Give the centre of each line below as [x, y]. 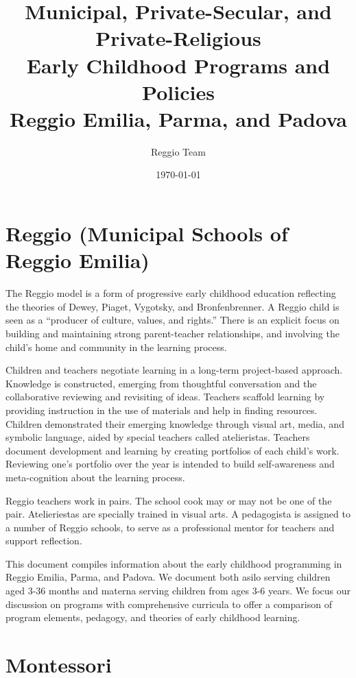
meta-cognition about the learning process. [95, 477]
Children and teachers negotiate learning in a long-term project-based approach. [174, 370]
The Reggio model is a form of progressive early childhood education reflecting [171, 293]
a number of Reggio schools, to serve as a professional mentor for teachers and [170, 527]
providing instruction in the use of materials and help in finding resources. [162, 410]
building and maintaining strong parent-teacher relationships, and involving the [173, 333]
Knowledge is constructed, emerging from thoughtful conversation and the [161, 383]
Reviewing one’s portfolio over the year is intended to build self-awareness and [170, 464]
